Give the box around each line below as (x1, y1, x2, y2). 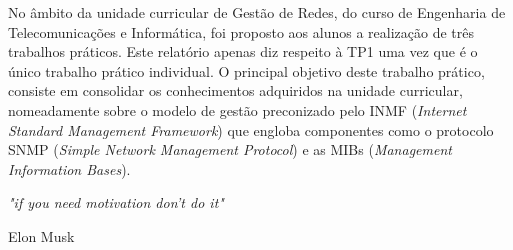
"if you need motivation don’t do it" (8, 192, 224, 213)
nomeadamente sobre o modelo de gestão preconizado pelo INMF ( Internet (8, 99, 467, 120)
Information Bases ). (8, 158, 131, 179)
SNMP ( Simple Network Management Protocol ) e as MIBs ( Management (8, 139, 452, 160)
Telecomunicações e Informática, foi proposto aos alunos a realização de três (8, 21, 474, 42)
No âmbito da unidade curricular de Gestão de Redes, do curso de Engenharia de (8, 2, 506, 22)
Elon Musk (8, 225, 75, 246)
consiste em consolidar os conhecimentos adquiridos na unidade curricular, (8, 80, 463, 101)
